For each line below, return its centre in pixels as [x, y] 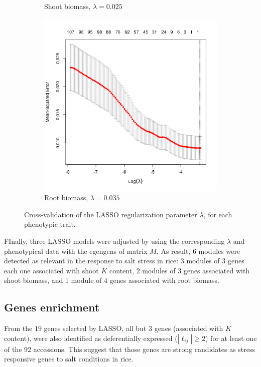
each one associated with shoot [51, 270]
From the [18, 328]
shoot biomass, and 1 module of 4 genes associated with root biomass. [112, 280]
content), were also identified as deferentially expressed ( [91, 338]
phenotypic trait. [50, 224]
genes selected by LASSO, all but [95, 328]
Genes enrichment [52, 307]
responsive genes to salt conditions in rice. [69, 359]
